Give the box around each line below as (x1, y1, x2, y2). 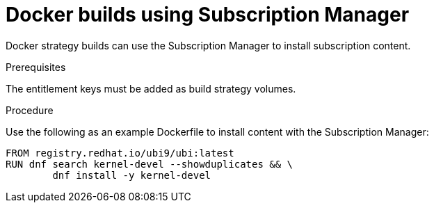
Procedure (6, 104, 54, 116)
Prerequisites (6, 61, 66, 73)
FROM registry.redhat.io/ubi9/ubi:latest (6, 147, 234, 159)
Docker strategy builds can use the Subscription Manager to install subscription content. (6, 39, 411, 51)
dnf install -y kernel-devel (52, 169, 211, 181)
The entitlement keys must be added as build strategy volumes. (6, 82, 296, 95)
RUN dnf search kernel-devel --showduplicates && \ (6, 158, 294, 170)
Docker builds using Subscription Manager (6, 3, 410, 26)
